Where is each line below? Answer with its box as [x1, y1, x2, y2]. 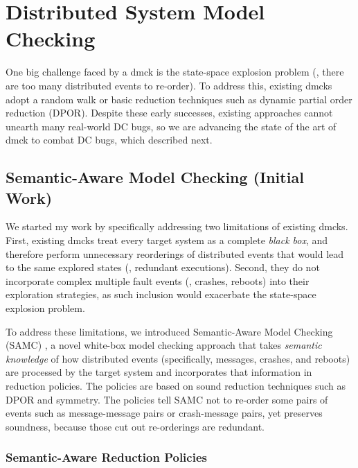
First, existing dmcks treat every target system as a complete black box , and [6, 233, 328, 248]
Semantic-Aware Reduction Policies [6, 449, 207, 466]
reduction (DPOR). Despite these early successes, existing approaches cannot [6, 105, 333, 120]
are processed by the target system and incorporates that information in [6, 365, 312, 379]
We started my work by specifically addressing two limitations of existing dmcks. [6, 219, 348, 234]
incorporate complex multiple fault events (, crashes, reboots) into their [6, 273, 310, 288]
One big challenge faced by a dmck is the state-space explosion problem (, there [6, 64, 344, 79]
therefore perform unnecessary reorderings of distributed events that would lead [6, 246, 344, 261]
